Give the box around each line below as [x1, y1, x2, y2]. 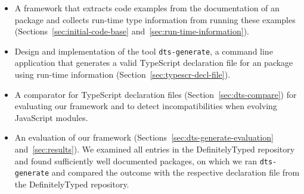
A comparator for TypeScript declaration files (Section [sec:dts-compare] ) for [14, 88, 297, 100]
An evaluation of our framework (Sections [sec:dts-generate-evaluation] [14, 131, 274, 144]
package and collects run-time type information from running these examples [14, 13, 296, 26]
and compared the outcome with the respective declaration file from [51, 166, 300, 179]
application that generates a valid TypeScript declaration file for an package [14, 56, 293, 69]
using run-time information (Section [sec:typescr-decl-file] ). [14, 68, 231, 81]
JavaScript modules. [14, 111, 88, 123]
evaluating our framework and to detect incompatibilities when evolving [14, 100, 277, 112]
